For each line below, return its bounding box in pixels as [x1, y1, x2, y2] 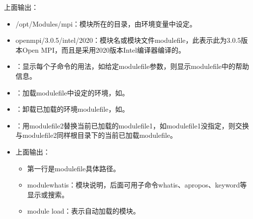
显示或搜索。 [27, 189, 69, 199]
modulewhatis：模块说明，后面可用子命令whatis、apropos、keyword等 [27, 180, 247, 190]
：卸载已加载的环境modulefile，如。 [15, 104, 129, 114]
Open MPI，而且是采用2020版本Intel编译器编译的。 [22, 44, 185, 55]
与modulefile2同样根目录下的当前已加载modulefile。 [15, 130, 177, 140]
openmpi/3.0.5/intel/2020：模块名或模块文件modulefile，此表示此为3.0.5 [15, 35, 241, 45]
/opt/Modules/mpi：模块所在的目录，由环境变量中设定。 [15, 18, 197, 29]
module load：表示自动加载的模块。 [27, 206, 140, 216]
